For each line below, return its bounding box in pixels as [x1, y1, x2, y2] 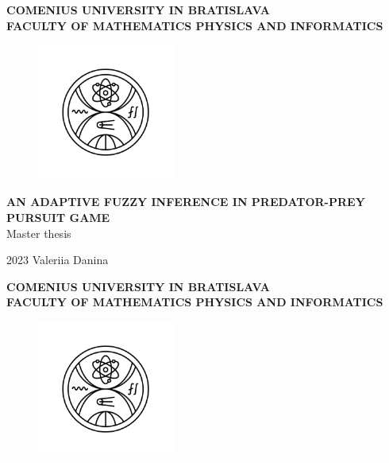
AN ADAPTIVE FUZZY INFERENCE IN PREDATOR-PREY [6, 193, 365, 210]
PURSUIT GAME [6, 208, 110, 225]
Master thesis [6, 224, 71, 241]
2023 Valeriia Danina [6, 251, 109, 268]
